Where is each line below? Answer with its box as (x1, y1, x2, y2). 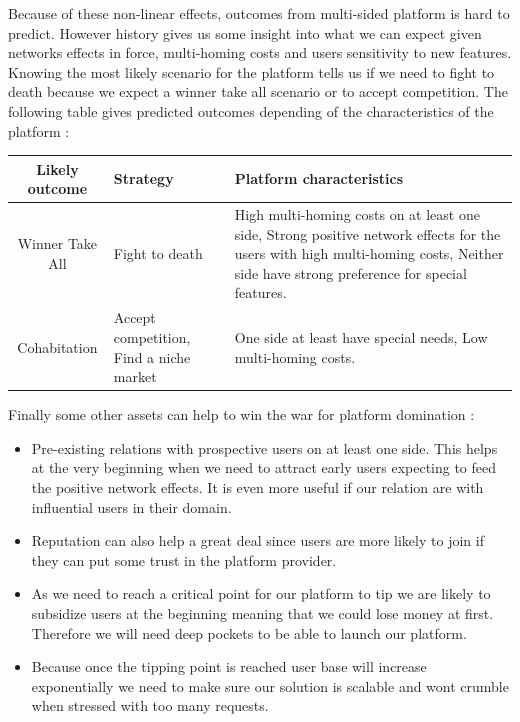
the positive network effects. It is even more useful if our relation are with (31, 476, 484, 497)
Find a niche (113, 346, 191, 367)
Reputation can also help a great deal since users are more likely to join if (31, 530, 484, 551)
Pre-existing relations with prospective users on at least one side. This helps (31, 437, 498, 458)
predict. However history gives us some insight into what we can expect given (8, 22, 482, 43)
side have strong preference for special (234, 262, 467, 283)
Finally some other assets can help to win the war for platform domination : (8, 404, 475, 425)
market (113, 366, 157, 387)
